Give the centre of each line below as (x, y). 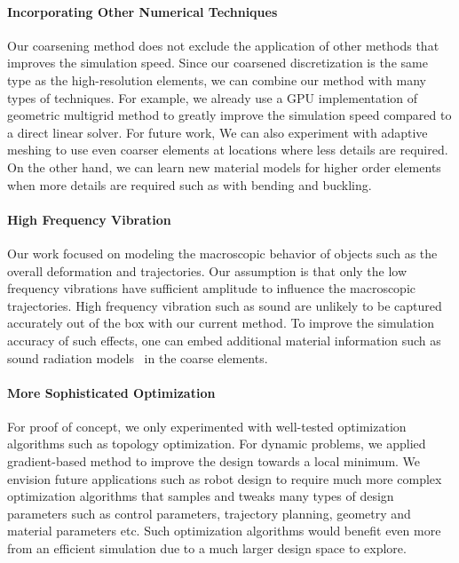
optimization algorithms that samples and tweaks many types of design (201, 496)
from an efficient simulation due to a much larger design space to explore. (207, 548)
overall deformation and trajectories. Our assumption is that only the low (207, 270)
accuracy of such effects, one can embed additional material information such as (224, 340)
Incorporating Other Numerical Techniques (142, 11)
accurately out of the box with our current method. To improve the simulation (221, 323)
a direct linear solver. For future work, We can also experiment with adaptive (218, 132)
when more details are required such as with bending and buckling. (190, 184)
